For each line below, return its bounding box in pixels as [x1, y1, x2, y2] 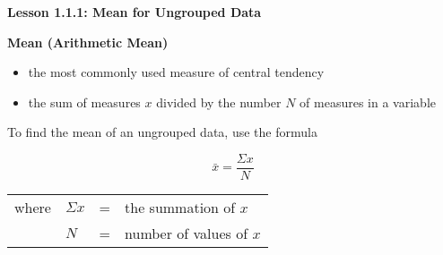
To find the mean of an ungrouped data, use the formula [7, 123, 317, 141]
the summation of [125, 197, 236, 218]
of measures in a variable [300, 92, 436, 111]
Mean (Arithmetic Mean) [7, 32, 169, 51]
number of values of [125, 223, 248, 244]
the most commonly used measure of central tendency [28, 63, 325, 81]
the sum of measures [28, 92, 141, 111]
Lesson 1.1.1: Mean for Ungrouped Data [7, 3, 262, 21]
